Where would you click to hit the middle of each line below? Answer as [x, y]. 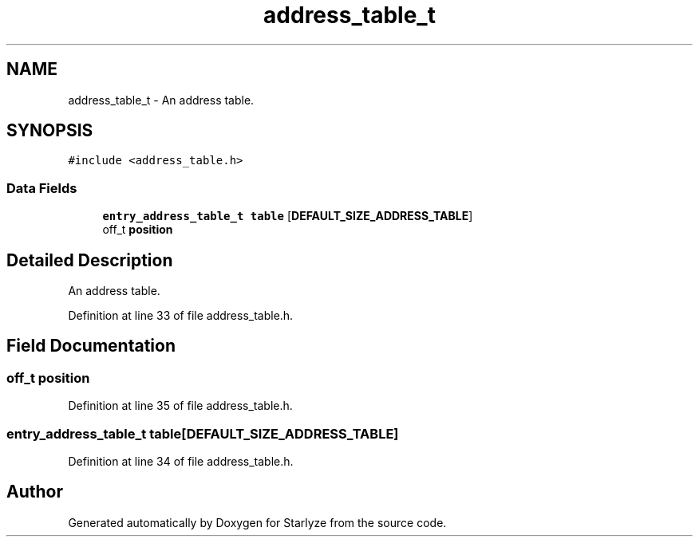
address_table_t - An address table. [161, 100]
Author [35, 492]
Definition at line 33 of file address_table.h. [181, 316]
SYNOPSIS [50, 131]
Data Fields [42, 188]
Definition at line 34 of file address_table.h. [181, 461]
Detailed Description [90, 260]
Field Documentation [91, 346]
